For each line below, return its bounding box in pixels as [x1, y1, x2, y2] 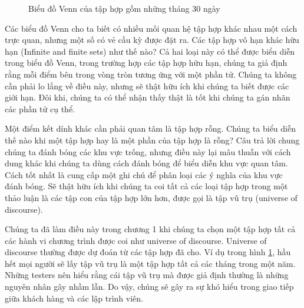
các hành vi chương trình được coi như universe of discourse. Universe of [5, 234, 267, 246]
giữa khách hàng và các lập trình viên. [5, 292, 143, 304]
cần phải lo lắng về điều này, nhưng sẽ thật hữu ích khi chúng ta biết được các [5, 79, 289, 92]
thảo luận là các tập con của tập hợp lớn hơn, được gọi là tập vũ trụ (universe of [5, 191, 298, 203]
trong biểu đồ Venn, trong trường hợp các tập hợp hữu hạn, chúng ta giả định [5, 56, 288, 69]
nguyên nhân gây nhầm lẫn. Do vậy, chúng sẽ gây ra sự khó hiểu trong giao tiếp [5, 280, 294, 293]
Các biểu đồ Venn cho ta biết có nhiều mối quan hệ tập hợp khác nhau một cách [5, 22, 298, 34]
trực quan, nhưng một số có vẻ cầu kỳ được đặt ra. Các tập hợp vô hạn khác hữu [5, 34, 299, 46]
